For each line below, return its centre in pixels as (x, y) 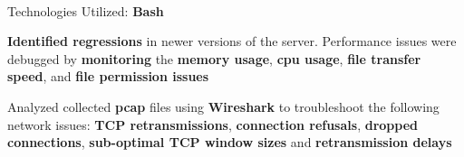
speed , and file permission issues (108, 76)
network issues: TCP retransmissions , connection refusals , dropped (213, 124)
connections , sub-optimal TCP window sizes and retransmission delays (230, 142)
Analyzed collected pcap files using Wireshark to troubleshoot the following (223, 106)
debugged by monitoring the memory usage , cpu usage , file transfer (214, 58)
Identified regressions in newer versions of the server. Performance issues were (232, 41)
